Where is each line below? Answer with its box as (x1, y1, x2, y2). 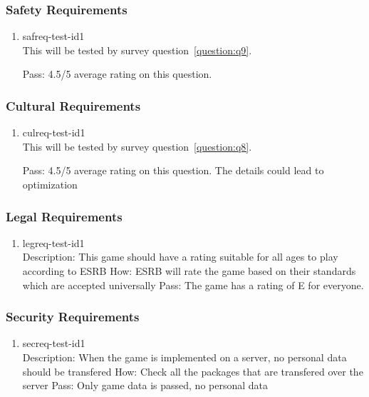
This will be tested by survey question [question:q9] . (22, 42, 252, 57)
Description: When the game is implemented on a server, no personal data (22, 350, 347, 364)
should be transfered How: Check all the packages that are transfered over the (22, 363, 363, 378)
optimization (22, 177, 78, 191)
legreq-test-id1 (22, 235, 85, 250)
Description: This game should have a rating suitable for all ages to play (22, 249, 338, 264)
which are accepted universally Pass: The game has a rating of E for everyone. (22, 277, 364, 292)
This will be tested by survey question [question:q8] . (22, 139, 252, 154)
